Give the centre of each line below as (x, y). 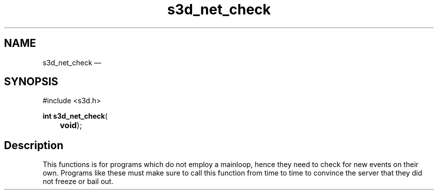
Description (34, 145)
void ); (71, 125)
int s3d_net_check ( (75, 116)
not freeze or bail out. (78, 182)
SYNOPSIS (31, 82)
